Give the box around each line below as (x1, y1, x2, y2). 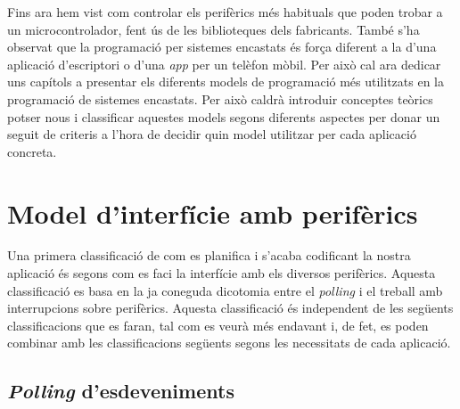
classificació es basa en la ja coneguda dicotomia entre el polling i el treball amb (7, 281, 443, 299)
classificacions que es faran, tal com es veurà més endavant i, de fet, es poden (7, 315, 429, 334)
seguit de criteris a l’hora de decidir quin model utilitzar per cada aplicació (7, 125, 416, 143)
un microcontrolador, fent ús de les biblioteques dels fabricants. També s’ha (7, 20, 420, 38)
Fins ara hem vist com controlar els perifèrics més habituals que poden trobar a (7, 3, 443, 20)
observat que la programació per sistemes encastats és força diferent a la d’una (7, 37, 437, 56)
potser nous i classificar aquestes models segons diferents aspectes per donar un (7, 107, 440, 126)
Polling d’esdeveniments (7, 377, 234, 405)
